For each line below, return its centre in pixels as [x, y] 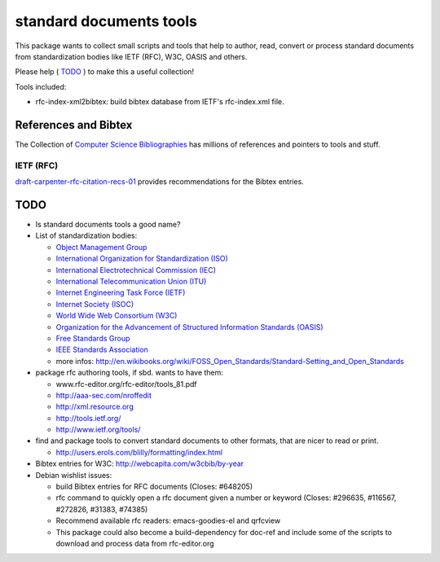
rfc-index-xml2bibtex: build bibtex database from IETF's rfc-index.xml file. [160, 102]
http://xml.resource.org [95, 406]
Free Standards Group [93, 338]
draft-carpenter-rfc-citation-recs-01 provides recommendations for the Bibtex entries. [160, 182]
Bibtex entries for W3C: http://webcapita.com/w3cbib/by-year [140, 463]
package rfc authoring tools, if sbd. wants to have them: [130, 373]
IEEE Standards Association [102, 349]
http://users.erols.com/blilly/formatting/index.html [139, 452]
